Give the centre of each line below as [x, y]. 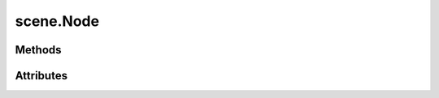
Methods [38, 50]
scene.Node [57, 21]
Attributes [41, 76]
